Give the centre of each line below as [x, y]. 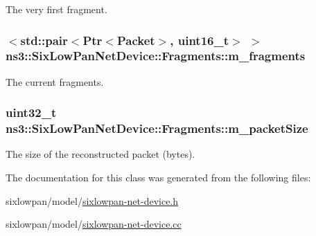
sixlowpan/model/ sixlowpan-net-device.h [92, 200]
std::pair [44, 40]
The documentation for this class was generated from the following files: [158, 178]
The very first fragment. [56, 9]
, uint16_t [199, 40]
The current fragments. [55, 81]
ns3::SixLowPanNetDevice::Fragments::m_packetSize [157, 128]
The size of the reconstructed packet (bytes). [100, 154]
